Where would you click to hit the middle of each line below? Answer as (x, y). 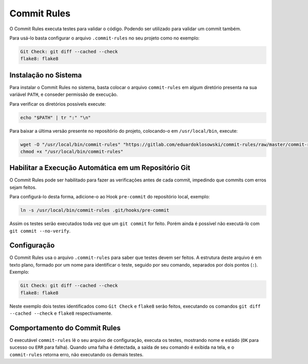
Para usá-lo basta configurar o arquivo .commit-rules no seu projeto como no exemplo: (104, 38)
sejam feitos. (23, 187)
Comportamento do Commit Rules (65, 328)
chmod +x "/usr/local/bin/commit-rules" (72, 151)
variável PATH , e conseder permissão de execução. (64, 94)
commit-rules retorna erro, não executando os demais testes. (76, 354)
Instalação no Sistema (46, 75)
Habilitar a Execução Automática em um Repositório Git (100, 168)
